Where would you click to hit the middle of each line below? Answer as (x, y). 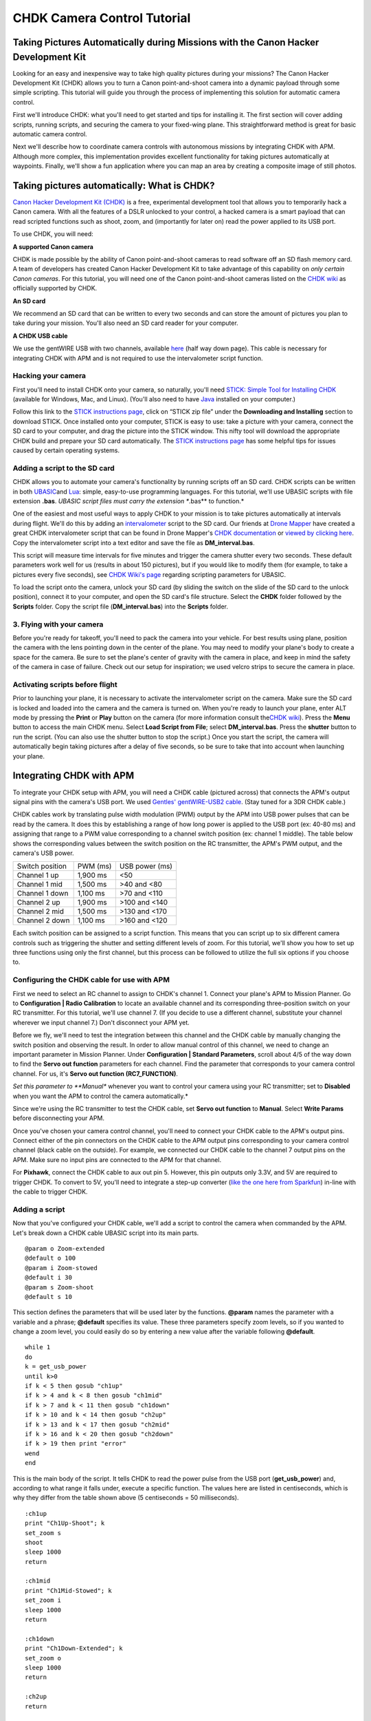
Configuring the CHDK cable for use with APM (91, 980)
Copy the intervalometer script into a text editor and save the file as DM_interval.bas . (134, 542)
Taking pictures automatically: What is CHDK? (114, 186)
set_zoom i (43, 1600)
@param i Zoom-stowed (61, 1268)
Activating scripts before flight (65, 684)
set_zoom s (43, 1533)
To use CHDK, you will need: (53, 234)
